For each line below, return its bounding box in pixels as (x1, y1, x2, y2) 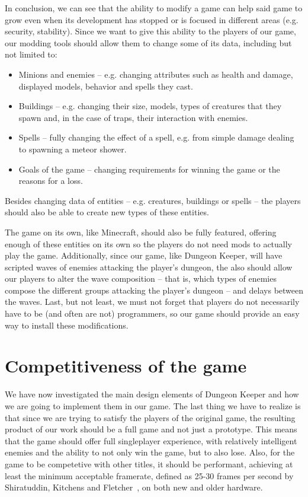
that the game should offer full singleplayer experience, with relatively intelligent (5, 434, 297, 447)
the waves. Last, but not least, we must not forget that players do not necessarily (5, 295, 300, 308)
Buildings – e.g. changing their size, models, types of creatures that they (18, 100, 282, 112)
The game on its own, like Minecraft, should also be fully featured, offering (5, 225, 277, 238)
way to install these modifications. (5, 318, 129, 331)
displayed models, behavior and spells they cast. (18, 79, 193, 92)
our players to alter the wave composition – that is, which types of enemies (5, 272, 277, 285)
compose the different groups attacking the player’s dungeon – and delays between (5, 283, 304, 296)
